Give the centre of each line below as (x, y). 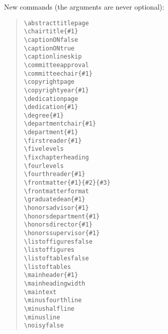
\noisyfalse (44, 326)
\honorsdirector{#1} (58, 225)
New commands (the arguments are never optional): (84, 7)
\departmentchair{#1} (60, 124)
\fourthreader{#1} (55, 174)
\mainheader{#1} (51, 275)
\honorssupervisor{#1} (62, 233)
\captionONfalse (51, 40)
